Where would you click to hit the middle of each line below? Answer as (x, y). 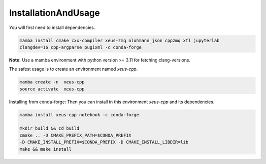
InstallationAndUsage (55, 13)
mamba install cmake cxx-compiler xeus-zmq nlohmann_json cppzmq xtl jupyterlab (119, 40)
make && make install (46, 149)
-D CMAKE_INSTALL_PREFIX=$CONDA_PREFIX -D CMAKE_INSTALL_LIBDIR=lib (104, 142)
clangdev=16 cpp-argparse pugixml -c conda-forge (81, 47)
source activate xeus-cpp (52, 89)
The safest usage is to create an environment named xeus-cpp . (73, 69)
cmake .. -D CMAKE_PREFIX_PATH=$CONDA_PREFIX (75, 135)
